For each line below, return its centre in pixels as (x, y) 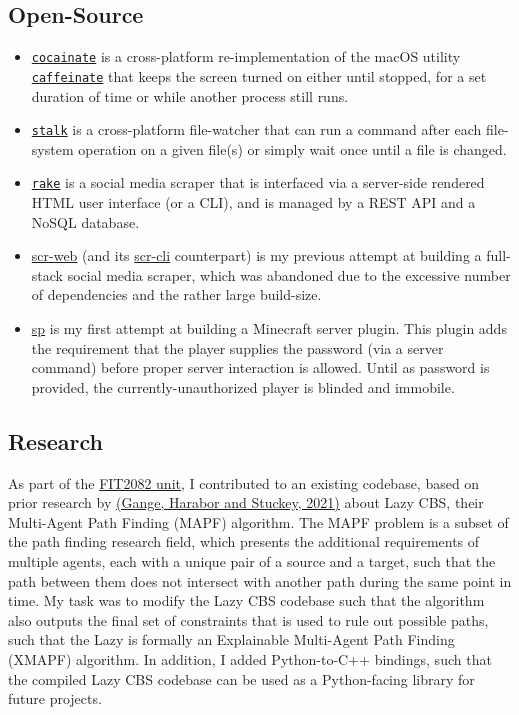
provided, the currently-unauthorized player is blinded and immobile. (243, 386)
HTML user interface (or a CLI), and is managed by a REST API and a (253, 202)
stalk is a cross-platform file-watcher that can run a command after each (256, 129)
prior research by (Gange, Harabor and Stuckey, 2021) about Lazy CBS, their (246, 502)
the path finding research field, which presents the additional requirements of (244, 541)
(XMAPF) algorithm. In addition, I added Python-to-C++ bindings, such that (250, 658)
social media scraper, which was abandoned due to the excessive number (289, 274)
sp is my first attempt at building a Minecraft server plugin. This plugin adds (269, 327)
